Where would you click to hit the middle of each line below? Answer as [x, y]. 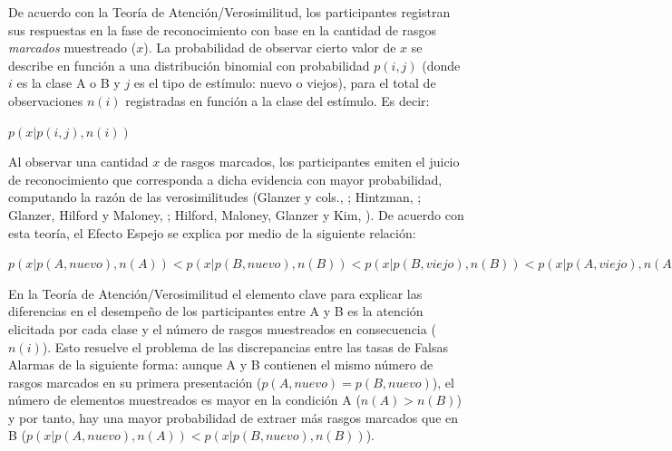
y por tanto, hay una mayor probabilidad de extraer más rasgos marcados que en [234, 417]
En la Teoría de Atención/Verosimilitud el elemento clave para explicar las [215, 293]
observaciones [46, 100]
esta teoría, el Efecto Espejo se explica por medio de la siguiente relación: [212, 232]
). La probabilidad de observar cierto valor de [270, 48]
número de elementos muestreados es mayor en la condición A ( [185, 400]
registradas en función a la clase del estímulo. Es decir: [278, 100]
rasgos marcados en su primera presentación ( [135, 382]
